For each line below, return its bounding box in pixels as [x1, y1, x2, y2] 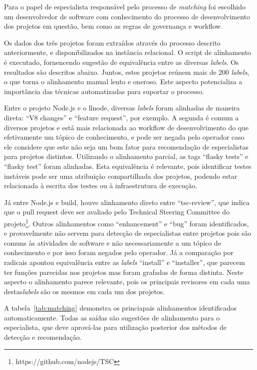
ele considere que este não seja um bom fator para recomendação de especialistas [4, 141, 249, 152]
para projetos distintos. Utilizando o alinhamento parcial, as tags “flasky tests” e [4, 151, 249, 161]
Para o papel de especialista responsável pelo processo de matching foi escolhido [4, 1, 246, 11]
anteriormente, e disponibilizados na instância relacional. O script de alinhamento [4, 47, 251, 57]
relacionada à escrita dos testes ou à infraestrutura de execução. [4, 180, 197, 191]
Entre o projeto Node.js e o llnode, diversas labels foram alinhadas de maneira [4, 103, 240, 113]
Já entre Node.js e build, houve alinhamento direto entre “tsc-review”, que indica [4, 197, 250, 207]
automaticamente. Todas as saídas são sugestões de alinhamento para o [4, 312, 220, 322]
